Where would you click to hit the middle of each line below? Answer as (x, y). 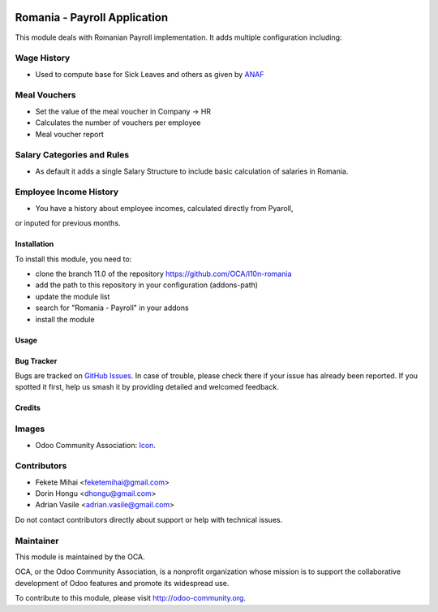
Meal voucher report (70, 134)
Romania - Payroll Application (92, 17)
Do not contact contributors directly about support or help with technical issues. (149, 519)
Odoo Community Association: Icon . (95, 445)
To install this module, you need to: (73, 259)
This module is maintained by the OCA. (80, 557)
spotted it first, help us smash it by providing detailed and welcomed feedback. (147, 387)
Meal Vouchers (45, 95)
